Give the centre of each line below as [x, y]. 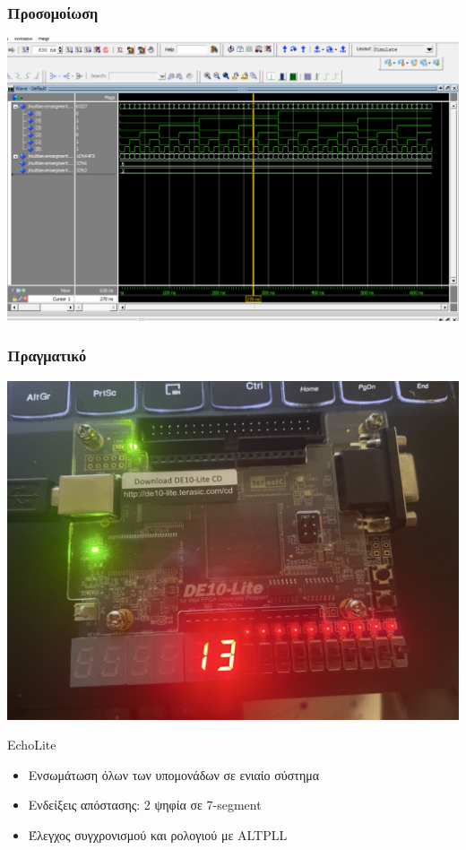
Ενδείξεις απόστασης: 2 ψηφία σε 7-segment [145, 805]
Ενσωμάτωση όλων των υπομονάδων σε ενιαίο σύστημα [174, 774]
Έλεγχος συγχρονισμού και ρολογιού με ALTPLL [158, 834]
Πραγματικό [47, 356]
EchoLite [32, 745]
